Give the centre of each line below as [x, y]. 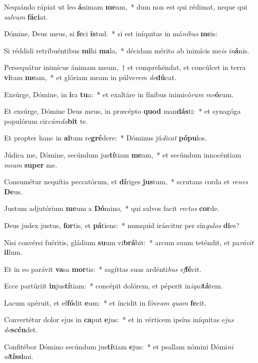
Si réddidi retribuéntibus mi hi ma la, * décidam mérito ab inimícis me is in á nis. [127, 50]
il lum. [13, 252]
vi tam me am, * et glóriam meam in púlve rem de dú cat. [90, 77]
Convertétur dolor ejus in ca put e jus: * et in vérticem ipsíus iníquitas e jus [119, 319]
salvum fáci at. [26, 16]
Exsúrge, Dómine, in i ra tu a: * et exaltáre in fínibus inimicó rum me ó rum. [119, 94]
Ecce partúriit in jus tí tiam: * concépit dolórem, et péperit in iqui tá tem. [113, 286]
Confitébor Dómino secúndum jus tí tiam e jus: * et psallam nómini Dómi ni [119, 346]
